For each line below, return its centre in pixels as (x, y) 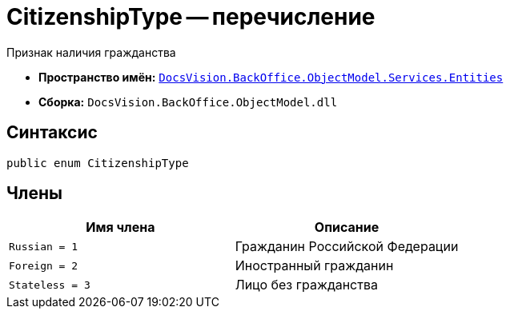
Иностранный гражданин (314, 266)
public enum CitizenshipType (98, 163)
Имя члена (120, 227)
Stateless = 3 (50, 285)
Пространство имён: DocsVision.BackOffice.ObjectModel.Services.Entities (271, 77)
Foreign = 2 (44, 265)
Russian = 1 (44, 246)
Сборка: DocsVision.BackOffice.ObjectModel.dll (188, 102)
